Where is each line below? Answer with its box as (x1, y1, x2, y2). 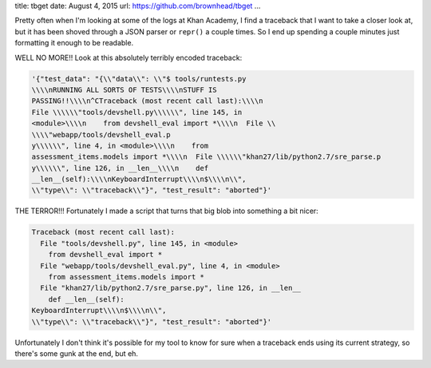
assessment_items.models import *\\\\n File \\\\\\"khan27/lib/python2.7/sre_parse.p (31, 152, 382, 161)
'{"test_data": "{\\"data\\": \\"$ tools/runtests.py (31, 74, 247, 83)
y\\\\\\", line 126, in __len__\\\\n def (31, 164, 209, 172)
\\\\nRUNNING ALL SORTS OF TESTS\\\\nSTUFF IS (31, 85, 217, 94)
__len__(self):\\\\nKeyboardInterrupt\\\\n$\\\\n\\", (31, 175, 247, 184)
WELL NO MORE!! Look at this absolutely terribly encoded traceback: (14, 53, 243, 62)
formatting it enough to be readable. (14, 38, 134, 48)
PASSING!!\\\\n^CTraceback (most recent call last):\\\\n (31, 97, 263, 105)
